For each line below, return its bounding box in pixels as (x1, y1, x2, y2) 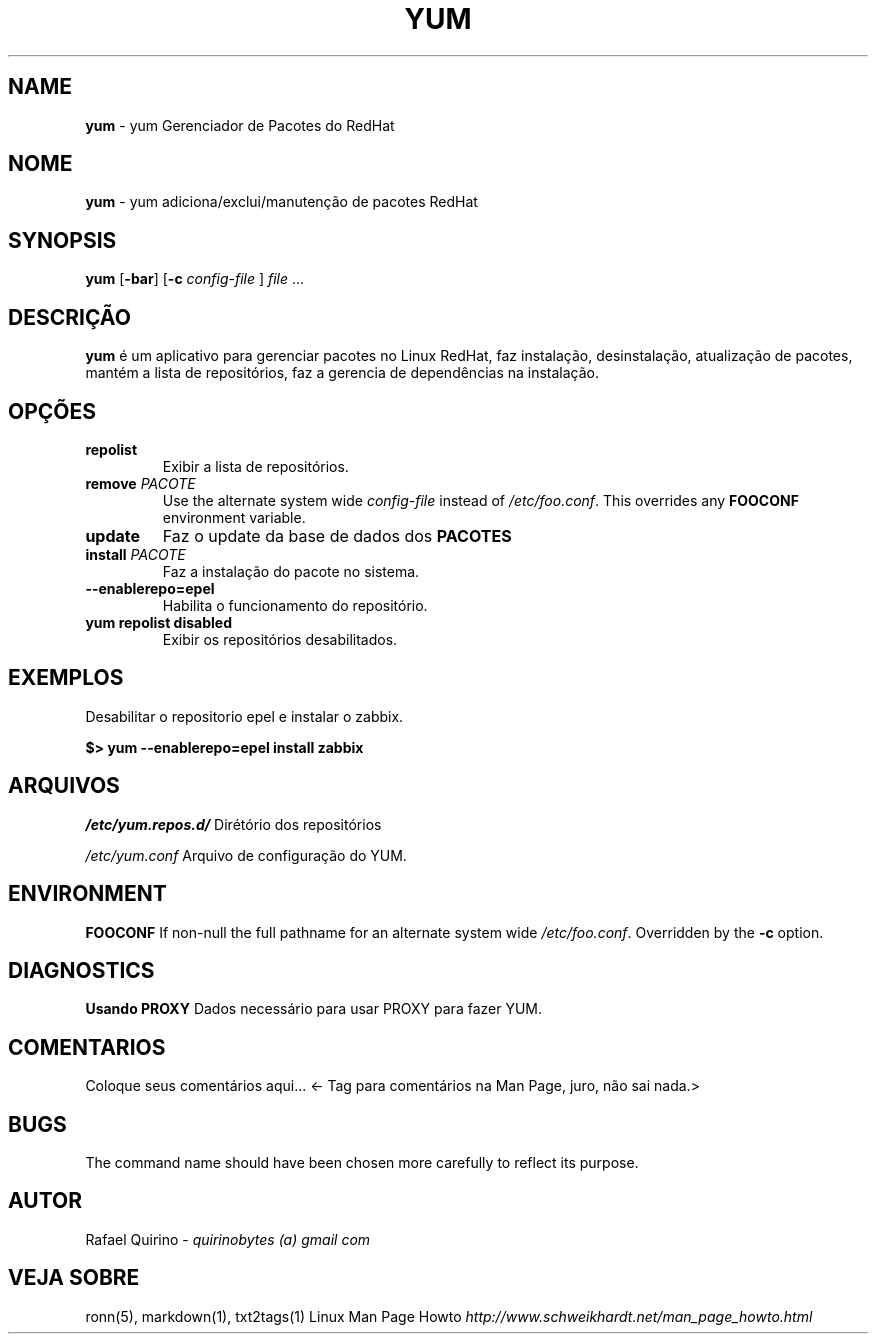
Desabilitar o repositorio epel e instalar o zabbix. (85, 707, 404, 725)
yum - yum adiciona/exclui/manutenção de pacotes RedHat (85, 193, 478, 211)
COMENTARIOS (8, 1034, 166, 1060)
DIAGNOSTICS (8, 957, 155, 983)
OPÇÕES (8, 398, 97, 424)
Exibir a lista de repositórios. (162, 457, 349, 475)
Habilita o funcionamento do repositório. (162, 596, 428, 614)
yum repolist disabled (85, 613, 232, 631)
